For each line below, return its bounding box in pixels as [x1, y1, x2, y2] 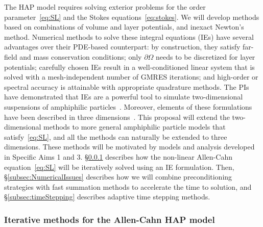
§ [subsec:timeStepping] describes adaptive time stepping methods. [4, 191, 210, 202]
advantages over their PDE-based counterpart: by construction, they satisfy [4, 41, 241, 52]
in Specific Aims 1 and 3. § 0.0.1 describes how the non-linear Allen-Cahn [4, 151, 232, 162]
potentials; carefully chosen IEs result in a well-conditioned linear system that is [4, 61, 255, 72]
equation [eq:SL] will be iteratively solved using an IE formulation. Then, [4, 161, 234, 172]
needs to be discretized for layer [156, 51, 255, 62]
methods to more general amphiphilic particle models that [43, 121, 226, 132]
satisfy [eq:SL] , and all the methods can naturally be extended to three [4, 131, 227, 142]
